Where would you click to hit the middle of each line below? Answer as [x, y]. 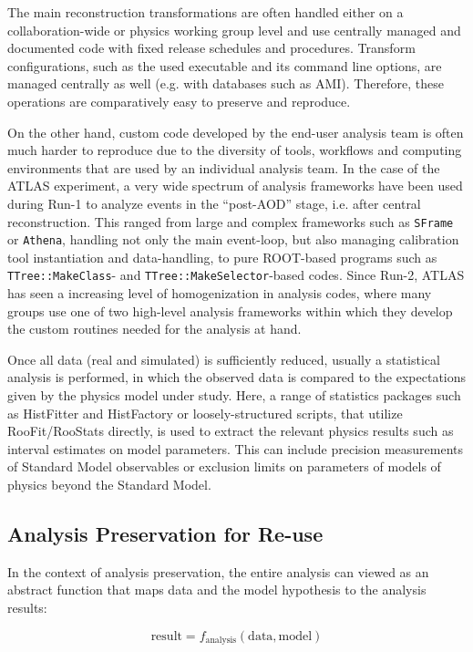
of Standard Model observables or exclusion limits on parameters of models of [224, 466]
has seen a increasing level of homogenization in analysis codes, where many [220, 293]
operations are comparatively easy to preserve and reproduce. [179, 101]
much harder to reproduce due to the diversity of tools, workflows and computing [235, 150]
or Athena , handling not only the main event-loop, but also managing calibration [233, 239]
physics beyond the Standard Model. [109, 485]
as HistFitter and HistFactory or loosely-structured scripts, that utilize [205, 413]
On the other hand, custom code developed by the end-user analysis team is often [236, 132]
